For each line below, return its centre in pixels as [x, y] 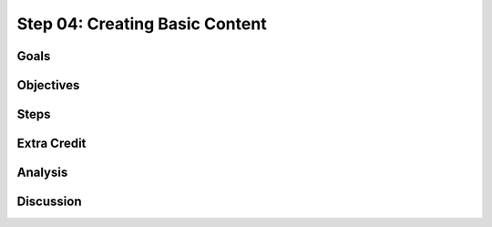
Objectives [48, 85]
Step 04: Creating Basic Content [142, 24]
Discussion [49, 202]
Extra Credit [51, 144]
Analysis [42, 173]
